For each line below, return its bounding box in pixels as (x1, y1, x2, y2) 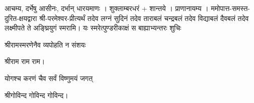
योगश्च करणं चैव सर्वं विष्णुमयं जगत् (5, 72, 93, 83)
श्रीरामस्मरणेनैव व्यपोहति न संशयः (5, 39, 86, 49)
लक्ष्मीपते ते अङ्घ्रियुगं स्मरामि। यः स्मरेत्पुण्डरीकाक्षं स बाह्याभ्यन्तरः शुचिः (5, 22, 182, 33)
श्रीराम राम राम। (5, 56, 45, 66)
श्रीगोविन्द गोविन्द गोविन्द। (5, 89, 68, 100)
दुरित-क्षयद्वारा (5, 12, 37, 23)
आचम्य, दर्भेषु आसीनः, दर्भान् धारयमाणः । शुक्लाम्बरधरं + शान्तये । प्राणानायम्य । (5, 3, 209, 13)
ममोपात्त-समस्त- (211, 3, 250, 13)
